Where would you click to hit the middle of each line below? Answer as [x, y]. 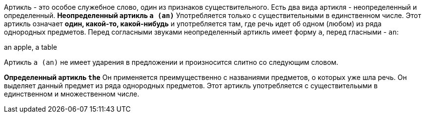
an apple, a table [31, 47]
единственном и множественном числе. [72, 94]
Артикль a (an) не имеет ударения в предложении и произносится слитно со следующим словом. [171, 62]
